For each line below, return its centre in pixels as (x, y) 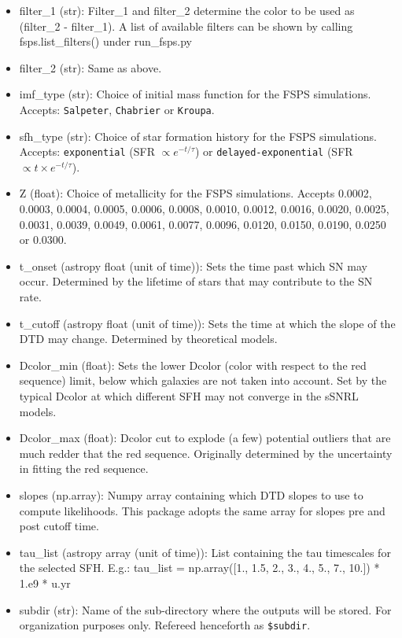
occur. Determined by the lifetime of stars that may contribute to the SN (196, 281)
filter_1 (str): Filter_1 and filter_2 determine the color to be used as (187, 10)
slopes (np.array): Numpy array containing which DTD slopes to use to (191, 494)
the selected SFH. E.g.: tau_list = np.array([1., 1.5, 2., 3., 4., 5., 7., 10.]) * (199, 568)
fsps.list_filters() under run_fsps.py (105, 41)
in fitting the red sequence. (84, 468)
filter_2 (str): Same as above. (90, 67)
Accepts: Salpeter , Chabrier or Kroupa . (117, 109)
